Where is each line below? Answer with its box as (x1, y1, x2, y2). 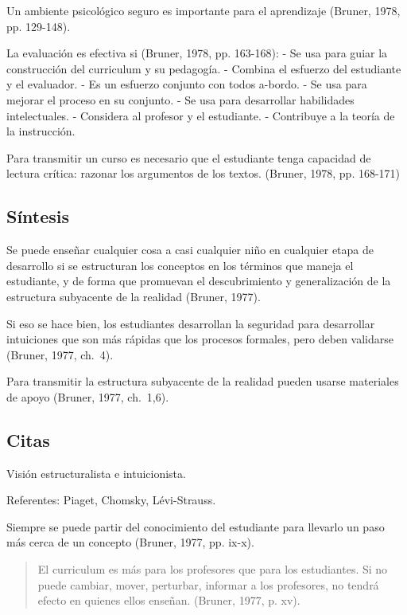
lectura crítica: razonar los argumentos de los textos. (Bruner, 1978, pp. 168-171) (6, 165, 401, 182)
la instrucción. (6, 123, 76, 139)
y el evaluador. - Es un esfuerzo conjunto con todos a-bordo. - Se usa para (6, 76, 367, 92)
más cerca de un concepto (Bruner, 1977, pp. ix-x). (6, 534, 254, 550)
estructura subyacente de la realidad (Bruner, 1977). (6, 288, 261, 304)
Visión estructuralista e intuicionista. (6, 464, 186, 481)
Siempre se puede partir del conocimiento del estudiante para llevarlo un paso (6, 518, 385, 535)
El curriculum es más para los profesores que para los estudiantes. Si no (37, 561, 388, 578)
